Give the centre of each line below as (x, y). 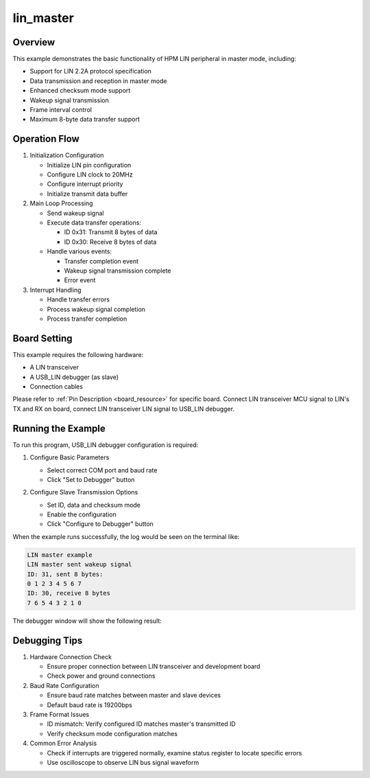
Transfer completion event (101, 261)
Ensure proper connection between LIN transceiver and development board (153, 667)
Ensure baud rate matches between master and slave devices (134, 695)
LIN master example (60, 555)
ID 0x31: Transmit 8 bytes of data (111, 232)
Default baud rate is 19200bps (90, 705)
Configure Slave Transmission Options (84, 492)
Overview (34, 42)
